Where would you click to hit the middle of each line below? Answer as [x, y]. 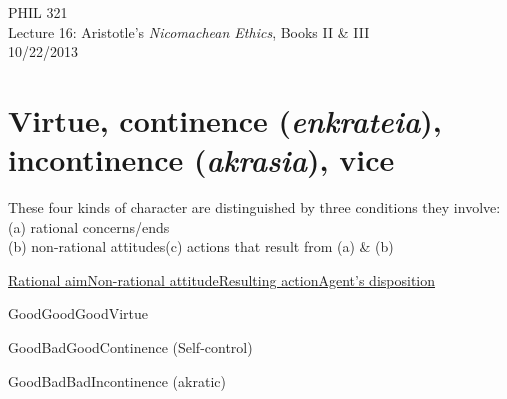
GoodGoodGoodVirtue [78, 313]
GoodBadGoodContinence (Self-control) [130, 347]
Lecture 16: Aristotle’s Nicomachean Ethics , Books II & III [189, 31]
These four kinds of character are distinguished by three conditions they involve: [254, 207]
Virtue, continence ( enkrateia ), [225, 120]
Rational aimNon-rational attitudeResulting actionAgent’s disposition [222, 279]
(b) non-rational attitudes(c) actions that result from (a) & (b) [201, 246]
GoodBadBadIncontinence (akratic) [117, 380]
